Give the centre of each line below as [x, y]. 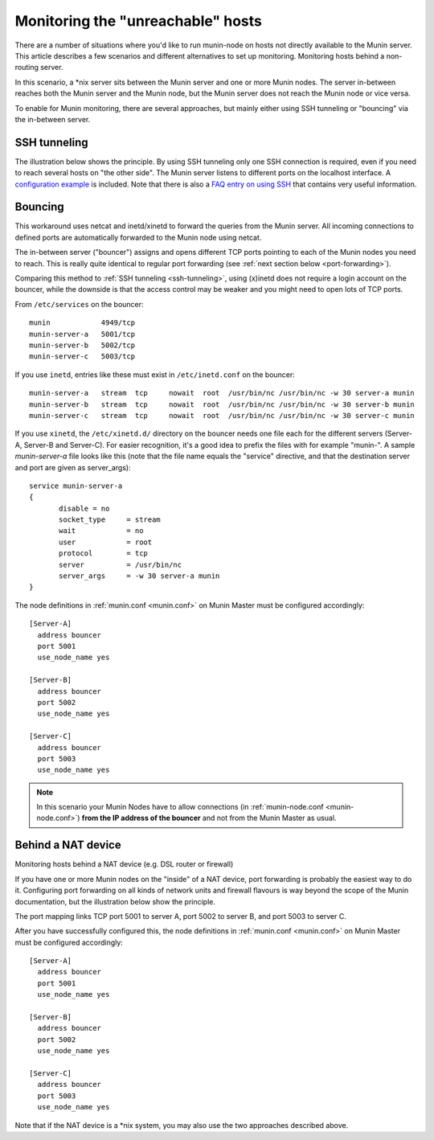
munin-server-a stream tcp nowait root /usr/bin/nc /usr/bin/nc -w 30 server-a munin [222, 393]
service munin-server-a [76, 486]
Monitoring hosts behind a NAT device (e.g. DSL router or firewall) [124, 864]
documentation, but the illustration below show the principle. [115, 901]
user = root [106, 542]
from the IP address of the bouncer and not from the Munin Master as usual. [209, 818]
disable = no [84, 508]
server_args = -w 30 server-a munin [139, 576]
